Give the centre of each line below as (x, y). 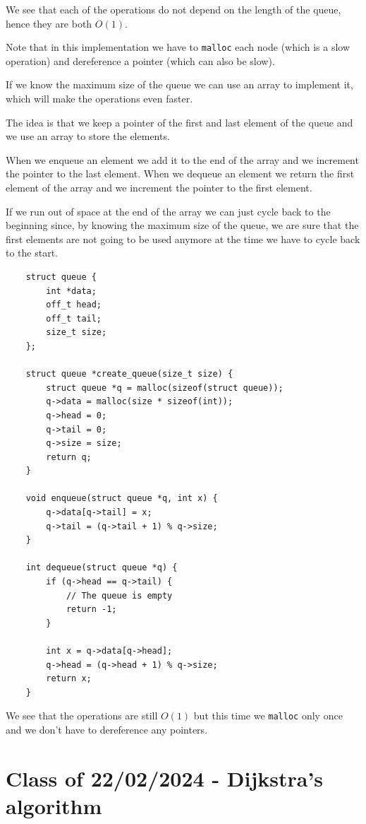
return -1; (91, 610)
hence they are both (49, 23)
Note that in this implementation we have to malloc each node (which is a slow (178, 47)
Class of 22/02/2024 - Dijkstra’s (165, 778)
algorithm (54, 806)
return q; (69, 457)
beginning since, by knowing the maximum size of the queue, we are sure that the (182, 225)
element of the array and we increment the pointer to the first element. (159, 187)
